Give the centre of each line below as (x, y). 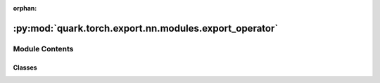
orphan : (25, 8)
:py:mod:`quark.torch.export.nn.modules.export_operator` (146, 28)
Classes (25, 68)
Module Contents (43, 49)
